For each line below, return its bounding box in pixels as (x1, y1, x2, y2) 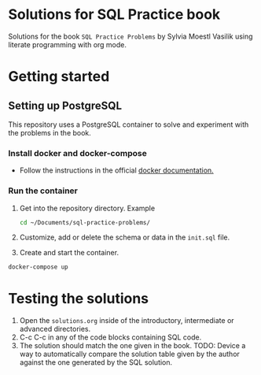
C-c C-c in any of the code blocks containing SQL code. (19, 332, 202, 342)
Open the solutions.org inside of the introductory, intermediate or (19, 316, 234, 325)
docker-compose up (8, 263, 68, 271)
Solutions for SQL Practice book (8, 6, 221, 24)
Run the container (8, 185, 79, 196)
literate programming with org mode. (8, 39, 127, 49)
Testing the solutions (8, 290, 149, 308)
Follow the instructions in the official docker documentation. (19, 165, 214, 175)
